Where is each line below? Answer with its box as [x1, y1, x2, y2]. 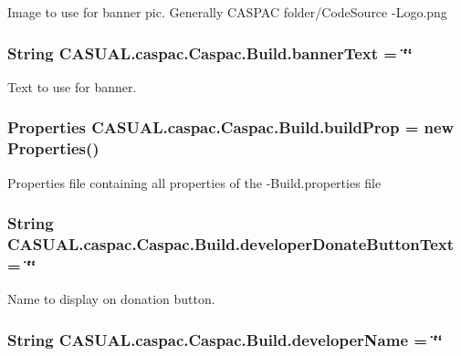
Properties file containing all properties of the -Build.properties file [7, 173, 382, 192]
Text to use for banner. [7, 77, 137, 96]
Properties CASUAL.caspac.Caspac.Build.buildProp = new [7, 116, 455, 139]
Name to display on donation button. [7, 289, 215, 309]
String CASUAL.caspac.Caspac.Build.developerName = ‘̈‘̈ [7, 328, 443, 351]
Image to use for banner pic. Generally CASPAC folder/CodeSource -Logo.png [7, 3, 447, 21]
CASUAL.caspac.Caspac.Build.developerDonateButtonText [7, 232, 455, 255]
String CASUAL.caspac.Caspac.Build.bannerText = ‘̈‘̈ [7, 41, 413, 64]
